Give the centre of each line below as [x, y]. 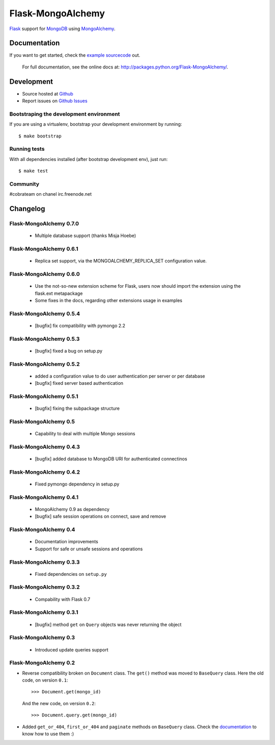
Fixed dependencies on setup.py [71, 574]
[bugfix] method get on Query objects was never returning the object [108, 624]
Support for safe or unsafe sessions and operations [89, 549]
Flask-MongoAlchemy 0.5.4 [45, 313]
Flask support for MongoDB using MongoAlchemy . [62, 29]
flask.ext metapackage [59, 293]
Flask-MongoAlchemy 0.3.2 [45, 587]
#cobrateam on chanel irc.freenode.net [50, 194]
